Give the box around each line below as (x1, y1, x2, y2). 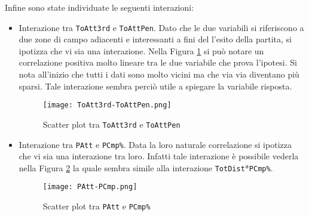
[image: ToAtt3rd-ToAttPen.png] (42, 101, 172, 110)
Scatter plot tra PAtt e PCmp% (42, 200, 151, 212)
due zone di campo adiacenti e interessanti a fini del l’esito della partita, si (19, 33, 292, 45)
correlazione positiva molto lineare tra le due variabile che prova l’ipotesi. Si (19, 56, 297, 69)
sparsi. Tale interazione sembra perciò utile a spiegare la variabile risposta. (19, 79, 292, 92)
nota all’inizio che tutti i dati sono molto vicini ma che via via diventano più (19, 68, 299, 81)
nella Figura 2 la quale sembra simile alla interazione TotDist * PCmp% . (19, 161, 273, 174)
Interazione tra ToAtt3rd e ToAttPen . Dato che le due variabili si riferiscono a (19, 21, 304, 33)
